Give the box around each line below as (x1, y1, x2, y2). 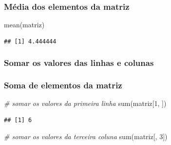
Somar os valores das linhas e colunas (4, 57, 154, 69)
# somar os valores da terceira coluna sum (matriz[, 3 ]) (4, 131, 168, 141)
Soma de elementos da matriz (4, 79, 122, 91)
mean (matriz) (4, 20, 45, 30)
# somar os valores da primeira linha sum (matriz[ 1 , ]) (4, 98, 167, 108)
